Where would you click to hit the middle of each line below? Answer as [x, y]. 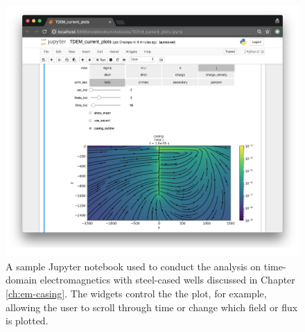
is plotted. [27, 321]
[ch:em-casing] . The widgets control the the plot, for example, [136, 294]
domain [21, 280]
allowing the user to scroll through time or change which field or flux [152, 307]
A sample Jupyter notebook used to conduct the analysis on [133, 266]
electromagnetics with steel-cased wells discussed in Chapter [167, 280]
